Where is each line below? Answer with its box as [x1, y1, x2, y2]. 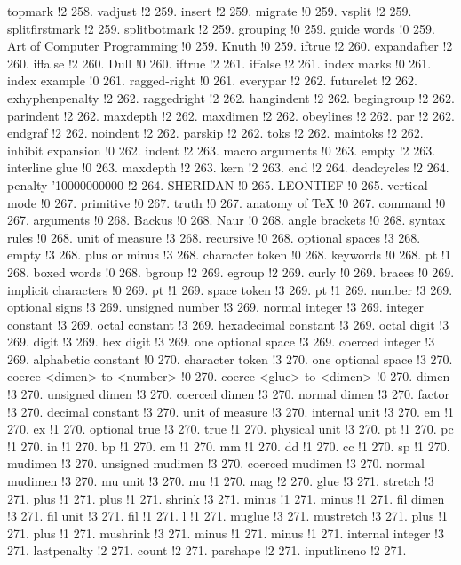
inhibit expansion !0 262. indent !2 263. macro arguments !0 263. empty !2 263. [7, 140, 436, 159]
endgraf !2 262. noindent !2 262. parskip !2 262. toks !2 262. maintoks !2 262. [7, 123, 424, 142]
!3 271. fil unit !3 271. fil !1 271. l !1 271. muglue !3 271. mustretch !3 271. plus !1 [7, 506, 449, 525]
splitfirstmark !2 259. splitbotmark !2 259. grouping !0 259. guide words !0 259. [7, 19, 435, 37]
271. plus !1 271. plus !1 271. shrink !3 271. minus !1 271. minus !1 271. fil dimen [7, 489, 445, 507]
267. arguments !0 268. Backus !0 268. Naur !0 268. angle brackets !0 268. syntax [7, 211, 446, 229]
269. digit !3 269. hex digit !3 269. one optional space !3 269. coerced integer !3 [7, 332, 435, 351]
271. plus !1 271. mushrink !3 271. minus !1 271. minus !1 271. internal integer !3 [7, 523, 444, 542]
